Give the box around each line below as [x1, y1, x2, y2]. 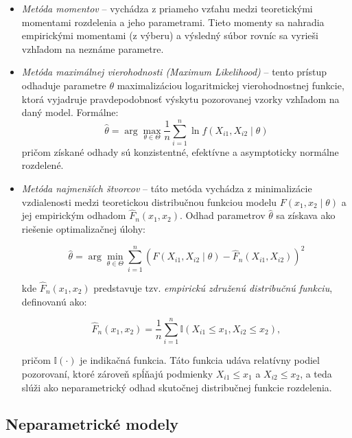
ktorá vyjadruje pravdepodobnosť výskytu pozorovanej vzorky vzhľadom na [21, 91, 340, 106]
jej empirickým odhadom [21, 208, 126, 222]
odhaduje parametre [21, 78, 106, 92]
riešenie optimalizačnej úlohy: [21, 222, 145, 236]
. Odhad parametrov [179, 208, 266, 222]
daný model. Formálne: [21, 105, 119, 119]
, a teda [300, 366, 332, 380]
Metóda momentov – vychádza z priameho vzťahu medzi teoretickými [21, 1, 313, 15]
